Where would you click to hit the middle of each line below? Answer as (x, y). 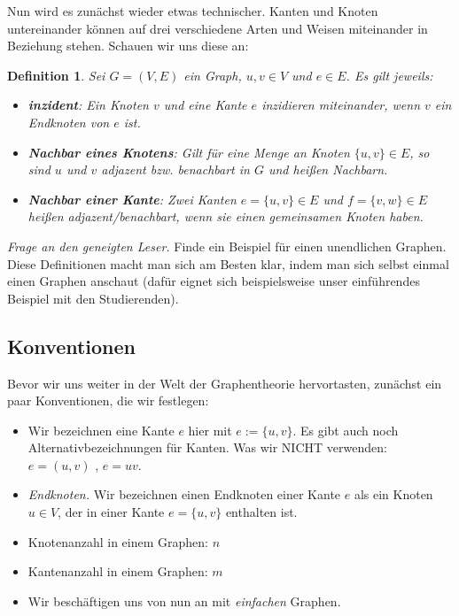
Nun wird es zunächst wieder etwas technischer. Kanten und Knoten (193, 11)
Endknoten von (69, 122)
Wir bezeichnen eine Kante (101, 430)
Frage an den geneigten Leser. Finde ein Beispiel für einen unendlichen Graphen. (227, 246)
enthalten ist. (261, 512)
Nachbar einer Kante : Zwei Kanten (132, 199)
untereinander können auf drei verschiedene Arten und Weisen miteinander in (218, 28)
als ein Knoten (393, 494)
